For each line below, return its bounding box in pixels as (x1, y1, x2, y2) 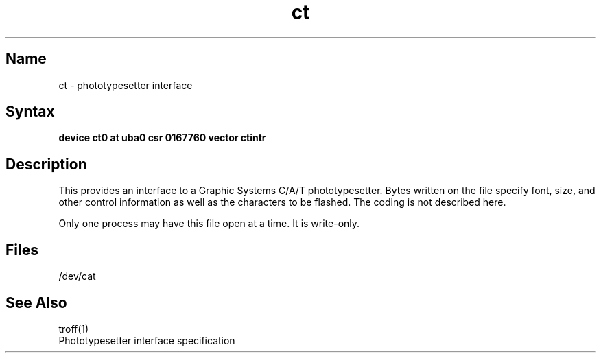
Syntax (5, 103, 55, 121)
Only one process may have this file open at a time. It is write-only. (58, 217, 360, 230)
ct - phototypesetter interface (58, 79, 193, 91)
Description (5, 155, 87, 173)
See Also (5, 294, 67, 311)
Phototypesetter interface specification (58, 334, 235, 346)
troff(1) (58, 322, 89, 335)
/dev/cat (58, 270, 96, 283)
